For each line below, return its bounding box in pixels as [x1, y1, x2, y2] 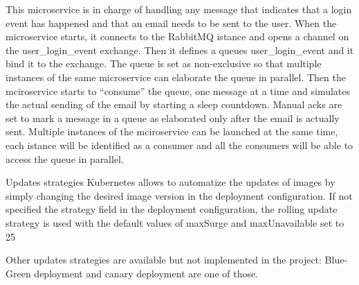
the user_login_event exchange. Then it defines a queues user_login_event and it [6, 42, 354, 57]
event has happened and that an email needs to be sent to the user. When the [6, 15, 337, 30]
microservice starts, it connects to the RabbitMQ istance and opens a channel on [6, 29, 349, 44]
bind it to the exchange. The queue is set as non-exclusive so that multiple [6, 56, 322, 71]
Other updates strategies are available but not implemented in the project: [6, 252, 322, 267]
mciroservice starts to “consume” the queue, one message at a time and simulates [6, 83, 351, 98]
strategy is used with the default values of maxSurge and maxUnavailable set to [6, 215, 344, 230]
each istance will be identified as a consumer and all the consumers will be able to [6, 137, 353, 152]
